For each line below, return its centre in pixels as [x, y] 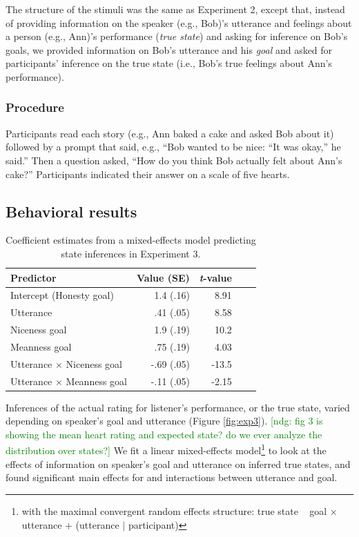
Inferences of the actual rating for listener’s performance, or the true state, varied [178, 407]
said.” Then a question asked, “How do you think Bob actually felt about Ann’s [174, 160]
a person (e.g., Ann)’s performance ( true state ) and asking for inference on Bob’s [177, 36]
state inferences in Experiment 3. [131, 253]
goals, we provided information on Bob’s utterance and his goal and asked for [169, 49]
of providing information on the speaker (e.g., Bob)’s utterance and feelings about [179, 22]
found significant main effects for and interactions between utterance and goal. [172, 477]
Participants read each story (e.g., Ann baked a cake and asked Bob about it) [170, 133]
